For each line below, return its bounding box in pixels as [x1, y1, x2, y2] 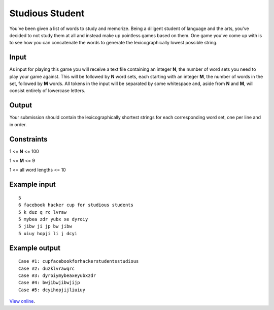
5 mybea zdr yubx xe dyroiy [18, 216, 88, 222]
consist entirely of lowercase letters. [9, 88, 86, 94]
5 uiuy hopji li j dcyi [18, 231, 78, 236]
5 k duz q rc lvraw [18, 209, 67, 215]
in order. [9, 121, 27, 127]
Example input [9, 180, 56, 189]
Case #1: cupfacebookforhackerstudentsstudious [18, 259, 139, 264]
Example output [9, 243, 61, 252]
